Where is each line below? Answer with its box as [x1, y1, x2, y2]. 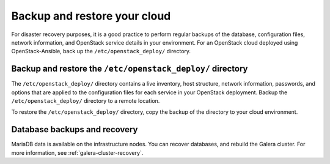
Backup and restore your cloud [11, 9, 171, 23]
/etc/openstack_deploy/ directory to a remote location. [11, 97, 160, 105]
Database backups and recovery [11, 124, 138, 135]
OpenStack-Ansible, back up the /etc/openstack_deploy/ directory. [11, 48, 191, 55]
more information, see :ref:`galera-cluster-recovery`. [11, 149, 144, 156]
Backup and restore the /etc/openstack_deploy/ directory [11, 64, 248, 74]
